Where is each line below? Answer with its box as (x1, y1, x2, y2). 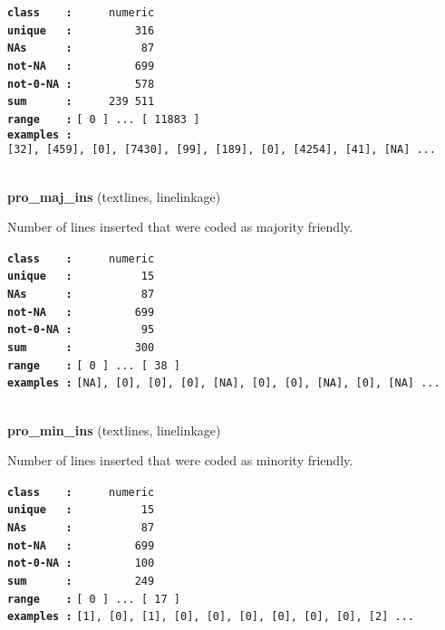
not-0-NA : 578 (7, 77, 155, 91)
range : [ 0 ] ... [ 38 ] (7, 358, 180, 372)
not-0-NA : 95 (7, 323, 155, 337)
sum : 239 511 (7, 95, 155, 109)
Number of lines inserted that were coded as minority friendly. (7, 451, 353, 470)
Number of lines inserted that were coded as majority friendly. (7, 217, 353, 236)
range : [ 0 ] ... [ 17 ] (7, 592, 180, 606)
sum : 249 (7, 575, 155, 587)
